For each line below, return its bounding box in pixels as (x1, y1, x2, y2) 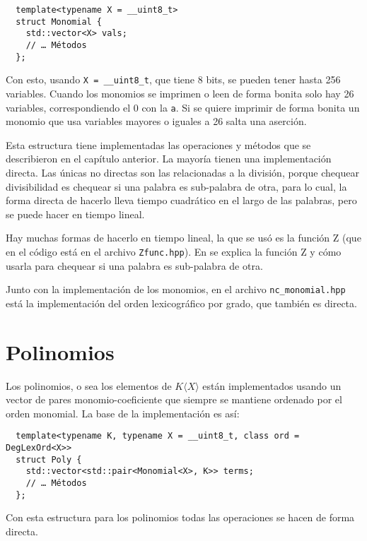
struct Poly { (16, 454, 82, 465)
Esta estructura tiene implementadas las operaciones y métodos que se (6, 137, 311, 152)
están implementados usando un (202, 378, 342, 393)
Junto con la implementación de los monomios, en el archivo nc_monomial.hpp (6, 282, 346, 297)
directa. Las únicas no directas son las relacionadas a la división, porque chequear (6, 165, 359, 179)
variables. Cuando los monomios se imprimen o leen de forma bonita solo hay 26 (6, 85, 354, 100)
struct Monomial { (16, 16, 103, 27)
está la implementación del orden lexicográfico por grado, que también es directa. (6, 295, 357, 310)
